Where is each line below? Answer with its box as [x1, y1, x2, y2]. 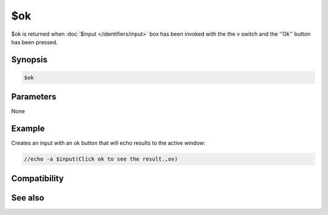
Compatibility [11, 173, 64, 184]
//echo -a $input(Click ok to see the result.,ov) [24, 156, 179, 163]
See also [11, 193, 45, 203]
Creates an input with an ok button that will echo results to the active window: [11, 139, 206, 147]
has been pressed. [11, 38, 58, 45]
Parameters [11, 91, 56, 102]
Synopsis [11, 55, 48, 65]
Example [11, 124, 45, 134]
